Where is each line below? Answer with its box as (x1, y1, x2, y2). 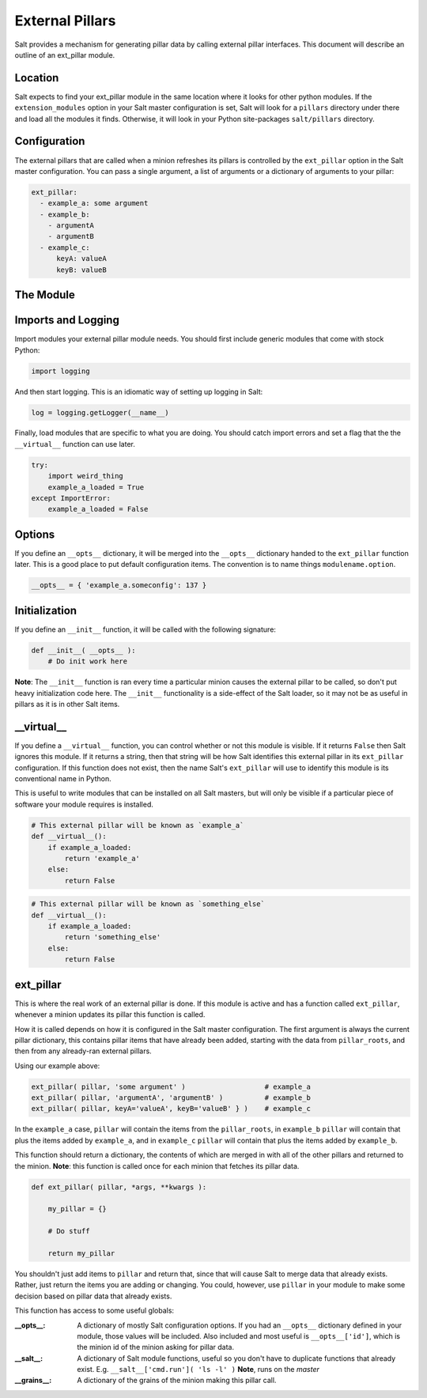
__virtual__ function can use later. (14, 439, 136, 448)
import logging (31, 366, 90, 376)
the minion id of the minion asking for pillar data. (77, 1343, 235, 1352)
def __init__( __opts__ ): (31, 645, 136, 655)
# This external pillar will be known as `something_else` (31, 900, 265, 909)
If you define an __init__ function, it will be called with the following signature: (14, 625, 277, 634)
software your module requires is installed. (14, 799, 153, 809)
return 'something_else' (64, 933, 161, 942)
